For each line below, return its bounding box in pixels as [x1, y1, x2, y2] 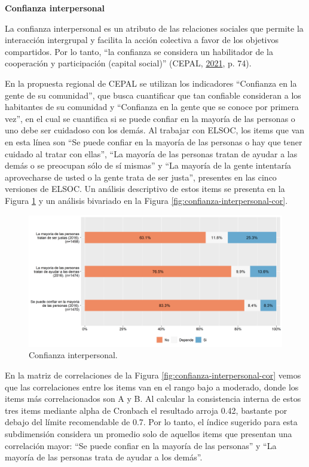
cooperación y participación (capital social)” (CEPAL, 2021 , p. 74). [5, 57, 252, 69]
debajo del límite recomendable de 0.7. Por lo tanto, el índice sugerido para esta [5, 416, 298, 428]
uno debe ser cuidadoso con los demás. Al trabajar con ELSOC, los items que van [5, 124, 305, 136]
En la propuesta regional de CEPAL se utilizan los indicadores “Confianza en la [5, 77, 297, 89]
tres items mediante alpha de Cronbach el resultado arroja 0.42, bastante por [5, 404, 287, 416]
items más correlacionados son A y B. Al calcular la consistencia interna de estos [5, 392, 301, 405]
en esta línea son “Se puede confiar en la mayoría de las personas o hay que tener [5, 135, 302, 148]
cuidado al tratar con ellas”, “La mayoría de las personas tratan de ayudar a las [5, 147, 298, 160]
